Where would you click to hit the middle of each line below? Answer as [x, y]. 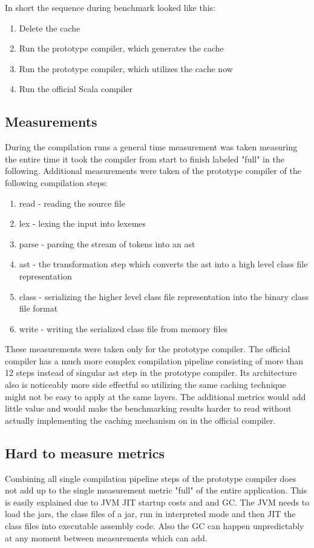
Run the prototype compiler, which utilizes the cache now [126, 68]
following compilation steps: [56, 182]
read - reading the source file [72, 203]
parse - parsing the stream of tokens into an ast [107, 243]
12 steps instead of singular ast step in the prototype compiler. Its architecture [151, 373]
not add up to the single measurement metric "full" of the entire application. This [156, 490]
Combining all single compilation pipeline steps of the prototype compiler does [151, 478]
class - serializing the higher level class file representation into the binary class [164, 296]
